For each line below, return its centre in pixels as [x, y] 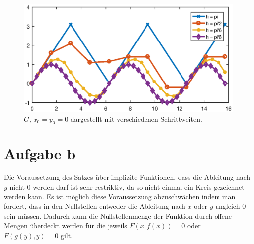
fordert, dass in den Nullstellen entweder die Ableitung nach [95, 206]
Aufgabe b [40, 153]
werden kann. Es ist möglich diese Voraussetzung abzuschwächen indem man [120, 196]
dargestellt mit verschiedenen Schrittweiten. [136, 119]
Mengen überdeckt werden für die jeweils [66, 225]
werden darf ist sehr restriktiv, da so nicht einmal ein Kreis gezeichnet [139, 186]
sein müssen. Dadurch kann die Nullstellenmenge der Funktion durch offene [118, 216]
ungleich [228, 206]
